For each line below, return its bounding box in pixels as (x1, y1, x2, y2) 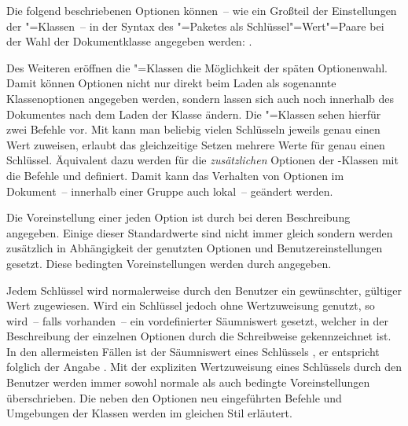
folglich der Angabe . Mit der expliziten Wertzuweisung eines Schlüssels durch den (6, 358, 402, 375)
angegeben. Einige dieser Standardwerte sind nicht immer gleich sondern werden (6, 224, 393, 241)
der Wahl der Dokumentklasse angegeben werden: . (6, 33, 252, 50)
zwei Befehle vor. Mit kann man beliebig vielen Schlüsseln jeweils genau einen (6, 121, 380, 138)
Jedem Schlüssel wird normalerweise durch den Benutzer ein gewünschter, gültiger (6, 281, 402, 298)
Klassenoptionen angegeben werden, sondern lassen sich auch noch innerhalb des (6, 90, 394, 106)
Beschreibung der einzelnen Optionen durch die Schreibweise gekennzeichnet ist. (6, 328, 391, 344)
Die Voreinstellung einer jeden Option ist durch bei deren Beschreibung (6, 209, 351, 226)
